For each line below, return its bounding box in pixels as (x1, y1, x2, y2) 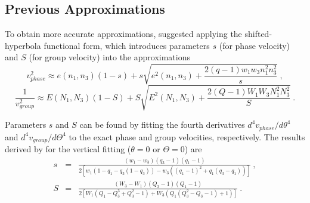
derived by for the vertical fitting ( (5, 142, 131, 155)
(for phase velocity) (219, 39, 290, 51)
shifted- (244, 27, 272, 40)
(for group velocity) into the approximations (29, 51, 190, 63)
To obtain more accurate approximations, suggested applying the (5, 27, 242, 40)
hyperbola (5, 39, 41, 51)
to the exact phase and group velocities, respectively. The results (69, 130, 305, 143)
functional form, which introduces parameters (44, 39, 210, 51)
